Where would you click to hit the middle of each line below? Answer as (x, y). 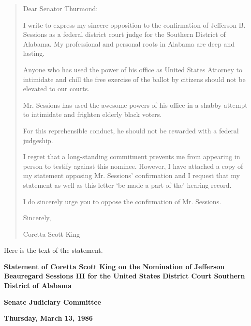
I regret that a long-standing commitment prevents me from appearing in (132, 156)
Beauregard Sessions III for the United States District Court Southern (125, 276)
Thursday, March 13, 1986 (48, 318)
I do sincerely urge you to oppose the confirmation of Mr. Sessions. (122, 201)
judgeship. (38, 140)
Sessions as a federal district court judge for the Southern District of (124, 34)
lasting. (34, 53)
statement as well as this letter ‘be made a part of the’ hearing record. (127, 185)
